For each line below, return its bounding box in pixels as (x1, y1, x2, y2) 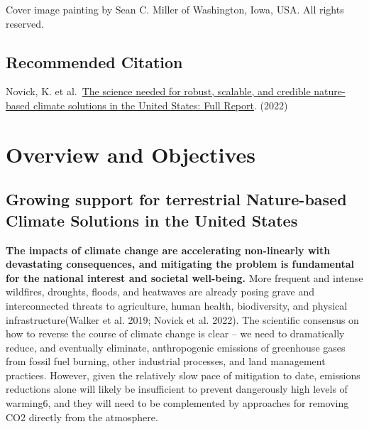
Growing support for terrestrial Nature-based (6, 188, 347, 210)
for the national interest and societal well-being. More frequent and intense (6, 270, 363, 285)
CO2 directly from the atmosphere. (6, 409, 158, 424)
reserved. (6, 16, 44, 31)
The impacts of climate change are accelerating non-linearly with (6, 242, 331, 257)
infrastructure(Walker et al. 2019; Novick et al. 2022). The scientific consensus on (6, 312, 359, 327)
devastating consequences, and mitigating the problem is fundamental (6, 256, 355, 271)
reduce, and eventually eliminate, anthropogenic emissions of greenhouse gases (6, 340, 346, 354)
